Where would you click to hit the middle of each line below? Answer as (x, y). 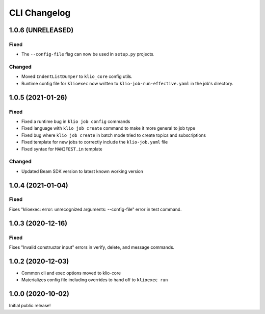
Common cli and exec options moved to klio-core (71, 273)
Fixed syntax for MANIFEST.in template (62, 149)
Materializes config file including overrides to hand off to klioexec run (95, 280)
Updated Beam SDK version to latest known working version (82, 171)
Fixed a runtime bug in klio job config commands (76, 121)
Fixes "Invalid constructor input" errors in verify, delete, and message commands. (92, 247)
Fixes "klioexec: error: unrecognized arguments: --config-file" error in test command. (95, 209)
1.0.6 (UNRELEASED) (41, 30)
